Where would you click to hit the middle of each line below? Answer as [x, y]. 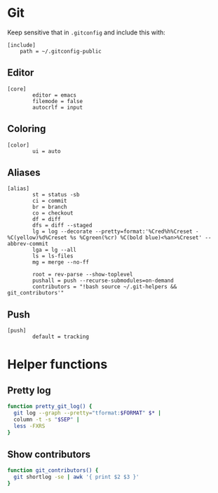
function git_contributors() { [53, 471]
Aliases [24, 172]
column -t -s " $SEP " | [47, 419]
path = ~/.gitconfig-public [61, 51]
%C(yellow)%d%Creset [38, 238]
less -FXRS [29, 426]
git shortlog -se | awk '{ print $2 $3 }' [76, 477]
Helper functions [57, 364]
